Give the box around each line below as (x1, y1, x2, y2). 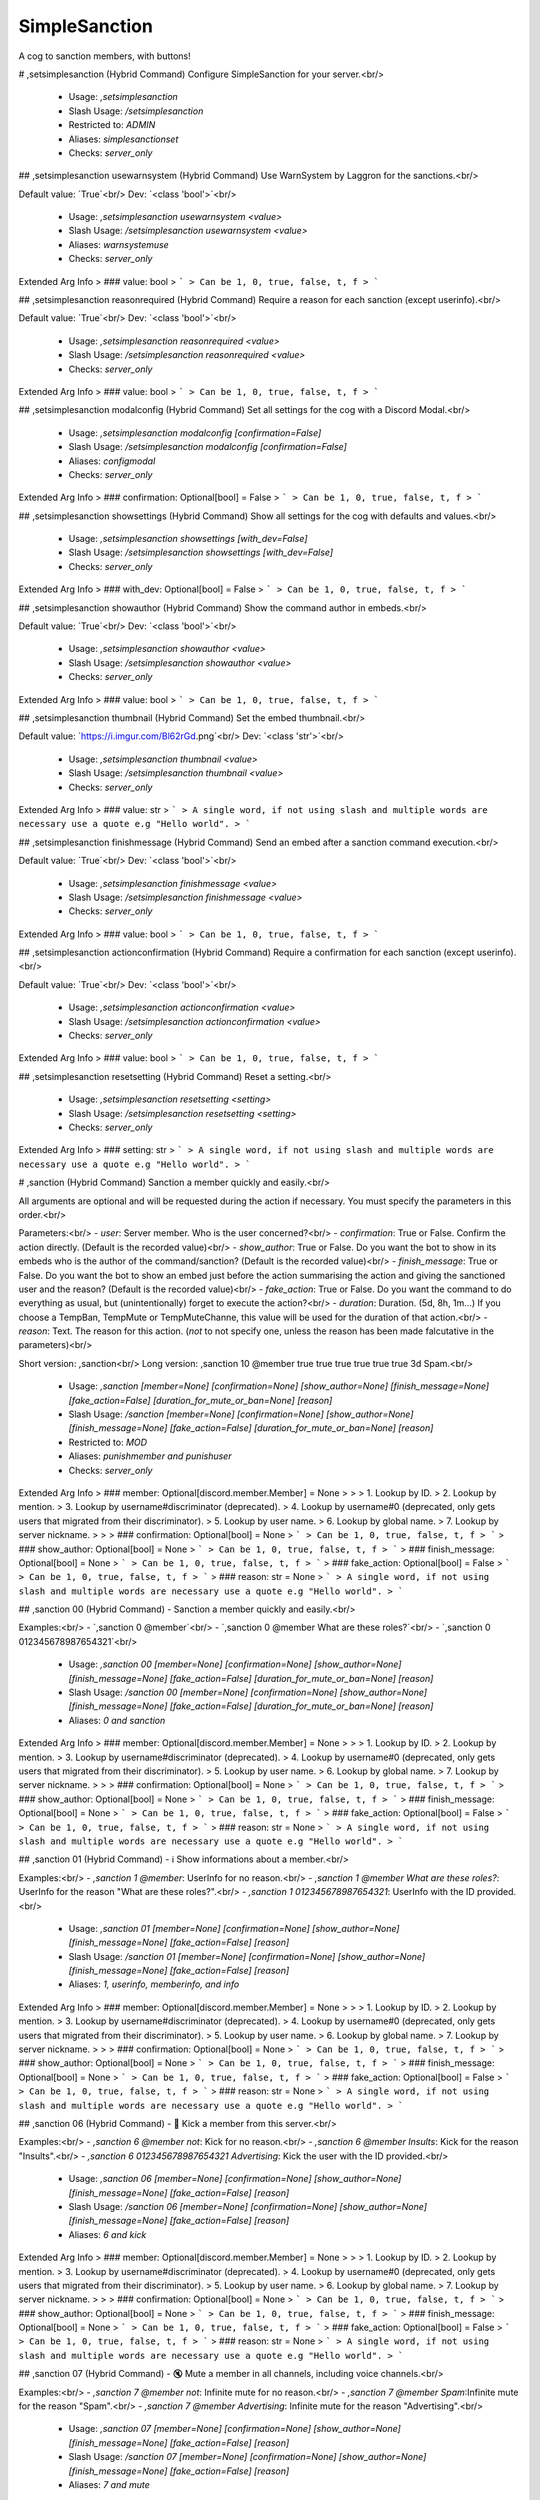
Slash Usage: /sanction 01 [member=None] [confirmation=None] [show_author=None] (68, 1950, 426, 1962)
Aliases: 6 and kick (68, 2228, 147, 2240)
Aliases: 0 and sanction (68, 1714, 166, 1726)
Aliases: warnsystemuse (68, 238, 169, 250)
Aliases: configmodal (68, 455, 156, 467)
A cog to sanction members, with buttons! (18, 50, 192, 62)
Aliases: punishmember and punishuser (68, 1450, 232, 1462)
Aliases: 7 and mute (68, 2478, 150, 2490)
